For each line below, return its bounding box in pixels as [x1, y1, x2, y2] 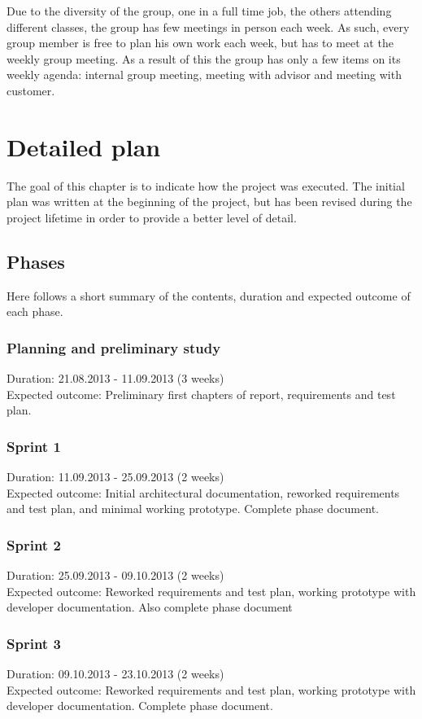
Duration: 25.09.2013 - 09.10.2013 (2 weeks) [7, 567, 224, 584]
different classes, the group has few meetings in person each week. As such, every [7, 18, 410, 35]
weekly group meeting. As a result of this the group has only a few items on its [7, 50, 401, 67]
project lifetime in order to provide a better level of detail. [7, 208, 297, 226]
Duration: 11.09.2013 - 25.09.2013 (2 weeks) [7, 468, 224, 485]
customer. [7, 81, 55, 99]
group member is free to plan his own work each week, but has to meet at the [7, 34, 394, 51]
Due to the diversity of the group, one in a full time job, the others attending [7, 2, 392, 19]
